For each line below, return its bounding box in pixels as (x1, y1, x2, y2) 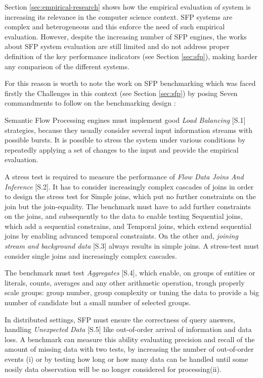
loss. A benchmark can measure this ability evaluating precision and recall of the (5, 334, 255, 344)
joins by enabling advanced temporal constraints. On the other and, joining (5, 230, 238, 241)
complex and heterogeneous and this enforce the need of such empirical (5, 21, 225, 32)
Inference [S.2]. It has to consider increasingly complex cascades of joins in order (5, 181, 254, 192)
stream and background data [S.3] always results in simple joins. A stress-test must (5, 241, 259, 251)
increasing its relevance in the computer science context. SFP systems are (5, 11, 233, 22)
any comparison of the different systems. (5, 61, 129, 71)
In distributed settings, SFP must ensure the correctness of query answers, (5, 314, 235, 324)
